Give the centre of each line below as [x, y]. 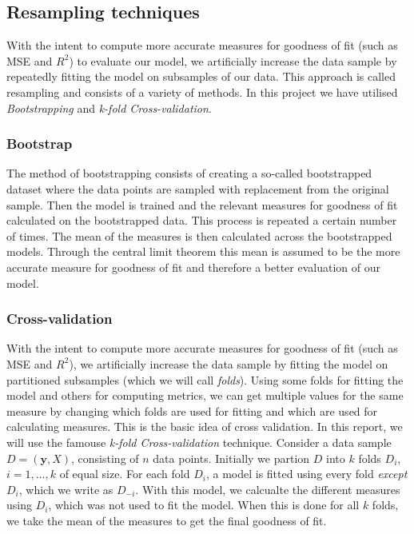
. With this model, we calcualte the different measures [268, 489]
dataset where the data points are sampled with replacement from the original [198, 188]
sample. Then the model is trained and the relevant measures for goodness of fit [202, 204]
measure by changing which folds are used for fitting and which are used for [192, 410]
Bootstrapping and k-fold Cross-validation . [109, 108]
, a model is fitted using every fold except [307, 474]
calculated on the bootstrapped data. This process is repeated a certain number [202, 220]
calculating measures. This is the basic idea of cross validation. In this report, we [205, 426]
